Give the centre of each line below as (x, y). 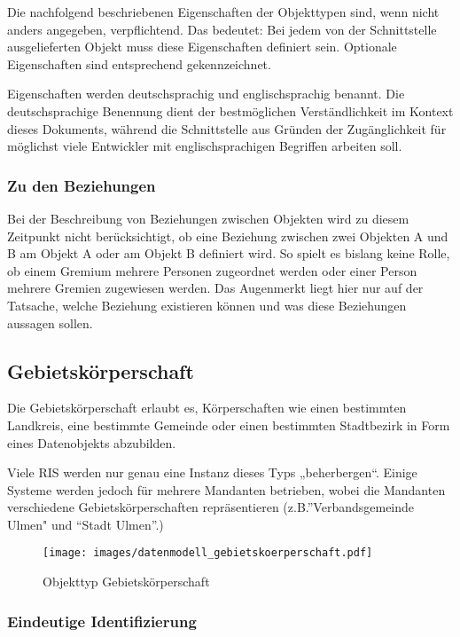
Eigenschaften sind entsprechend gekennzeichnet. (139, 63)
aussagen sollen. (50, 322)
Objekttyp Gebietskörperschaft (126, 582)
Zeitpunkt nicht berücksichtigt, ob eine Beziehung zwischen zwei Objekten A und (228, 236)
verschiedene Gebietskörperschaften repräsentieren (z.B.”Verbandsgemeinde (211, 507)
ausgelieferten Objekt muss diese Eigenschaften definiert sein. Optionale (202, 47)
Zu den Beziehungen (82, 185)
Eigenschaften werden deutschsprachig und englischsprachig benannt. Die (206, 94)
